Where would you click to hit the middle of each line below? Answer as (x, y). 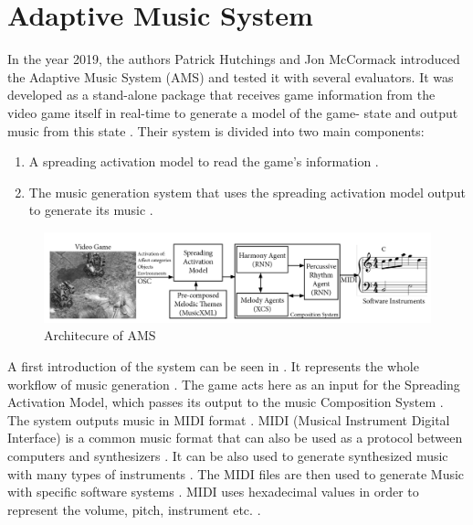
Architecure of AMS (100, 335)
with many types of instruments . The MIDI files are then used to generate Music (236, 473)
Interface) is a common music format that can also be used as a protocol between (235, 438)
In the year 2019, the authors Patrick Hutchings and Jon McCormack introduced (234, 59)
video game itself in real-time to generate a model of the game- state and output (233, 112)
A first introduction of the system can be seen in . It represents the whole (213, 366)
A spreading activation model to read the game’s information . (204, 161)
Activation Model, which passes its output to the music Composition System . (226, 402)
